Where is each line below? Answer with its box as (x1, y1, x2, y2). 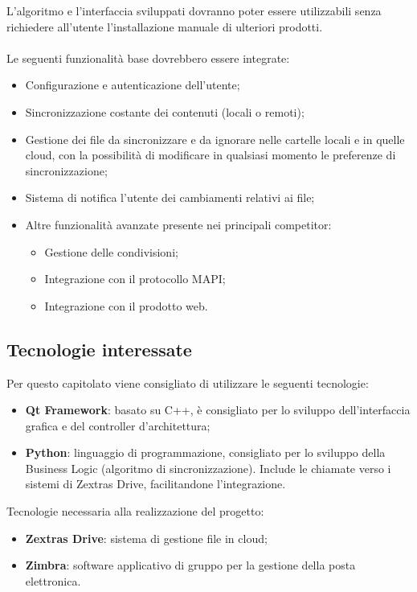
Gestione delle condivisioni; (44, 243, 178, 260)
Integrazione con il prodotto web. (44, 297, 208, 314)
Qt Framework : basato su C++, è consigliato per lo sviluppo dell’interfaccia (25, 401, 411, 418)
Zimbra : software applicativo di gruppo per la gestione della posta (25, 557, 356, 573)
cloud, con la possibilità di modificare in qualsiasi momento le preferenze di (25, 146, 396, 163)
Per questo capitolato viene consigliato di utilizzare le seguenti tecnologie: (6, 374, 369, 391)
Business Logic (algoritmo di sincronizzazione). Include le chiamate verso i (25, 459, 391, 476)
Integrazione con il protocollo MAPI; (44, 270, 226, 287)
